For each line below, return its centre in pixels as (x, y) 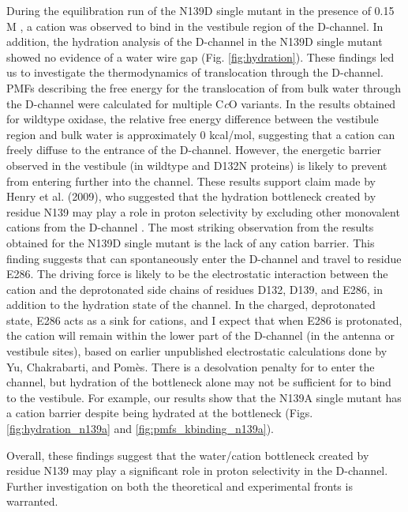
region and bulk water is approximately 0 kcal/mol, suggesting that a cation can (201, 134)
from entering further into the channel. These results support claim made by (191, 181)
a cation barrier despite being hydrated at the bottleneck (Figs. (160, 413)
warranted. (32, 501)
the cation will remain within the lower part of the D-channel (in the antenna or (200, 335)
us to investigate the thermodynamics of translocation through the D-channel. (195, 72)
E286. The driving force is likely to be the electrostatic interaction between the (197, 274)
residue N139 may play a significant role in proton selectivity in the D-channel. (197, 471)
